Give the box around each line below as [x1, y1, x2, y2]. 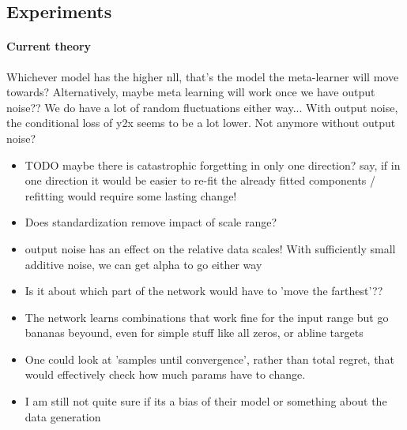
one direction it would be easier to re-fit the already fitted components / [24, 172, 376, 189]
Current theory [6, 38, 92, 54]
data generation [24, 408, 101, 424]
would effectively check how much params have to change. [24, 366, 306, 383]
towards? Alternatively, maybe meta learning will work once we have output [6, 84, 375, 100]
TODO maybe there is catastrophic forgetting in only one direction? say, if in [24, 156, 401, 173]
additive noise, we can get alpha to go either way [24, 256, 262, 272]
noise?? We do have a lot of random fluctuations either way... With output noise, [6, 99, 398, 115]
